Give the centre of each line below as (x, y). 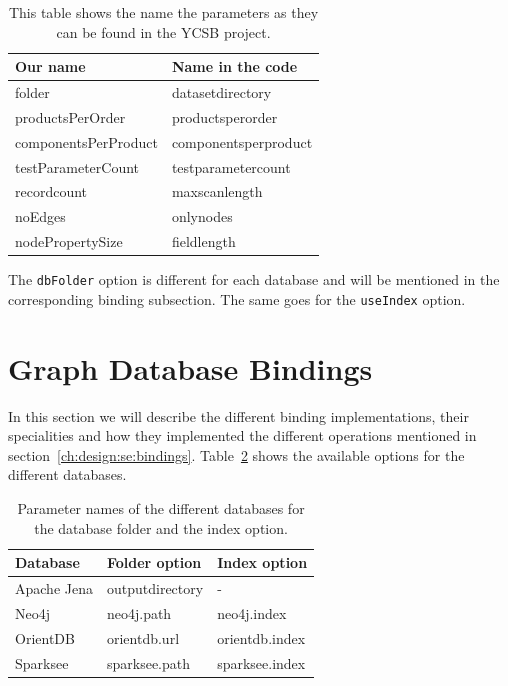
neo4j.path (139, 612)
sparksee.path (148, 662)
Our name (50, 66)
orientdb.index (261, 637)
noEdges (40, 216)
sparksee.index (261, 662)
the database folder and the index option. (161, 527)
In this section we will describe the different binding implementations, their (238, 415)
